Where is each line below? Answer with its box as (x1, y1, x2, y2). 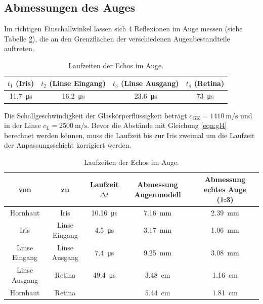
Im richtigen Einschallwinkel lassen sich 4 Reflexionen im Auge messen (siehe (4, 23, 243, 34)
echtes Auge (203, 184, 246, 195)
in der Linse (4, 120, 41, 131)
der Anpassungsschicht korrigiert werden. (4, 140, 131, 150)
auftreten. (4, 43, 34, 54)
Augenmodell (134, 189, 181, 199)
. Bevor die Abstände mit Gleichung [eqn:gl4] (87, 120, 227, 131)
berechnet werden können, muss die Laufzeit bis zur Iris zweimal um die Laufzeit (4, 129, 255, 140)
